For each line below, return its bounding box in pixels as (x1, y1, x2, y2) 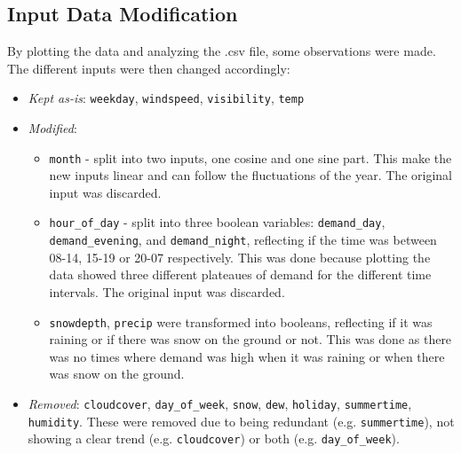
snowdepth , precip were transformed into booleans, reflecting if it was (49, 312, 433, 331)
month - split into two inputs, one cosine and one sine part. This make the (49, 148, 452, 167)
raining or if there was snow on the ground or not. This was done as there (49, 330, 452, 348)
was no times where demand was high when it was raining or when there (49, 347, 445, 365)
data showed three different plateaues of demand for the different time (49, 265, 432, 284)
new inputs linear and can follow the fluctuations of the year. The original (49, 166, 452, 184)
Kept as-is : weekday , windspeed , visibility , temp (28, 89, 305, 107)
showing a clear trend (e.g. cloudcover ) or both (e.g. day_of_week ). (28, 429, 400, 448)
